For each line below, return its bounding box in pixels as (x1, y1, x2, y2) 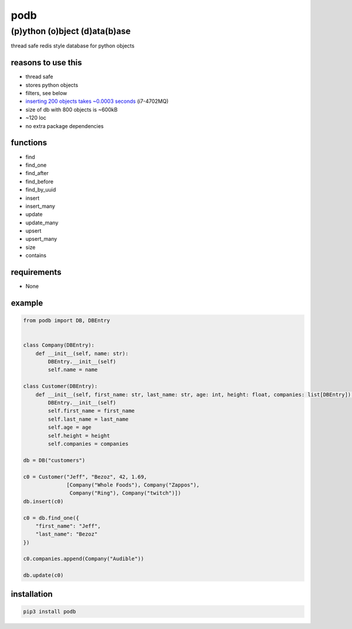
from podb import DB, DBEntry (23, 317, 110, 324)
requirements (11, 267, 62, 277)
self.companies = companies (48, 440, 129, 447)
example (11, 298, 43, 308)
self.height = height (48, 432, 110, 439)
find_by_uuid (25, 186, 56, 193)
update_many (25, 219, 59, 226)
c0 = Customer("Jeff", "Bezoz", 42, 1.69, (23, 473, 147, 480)
